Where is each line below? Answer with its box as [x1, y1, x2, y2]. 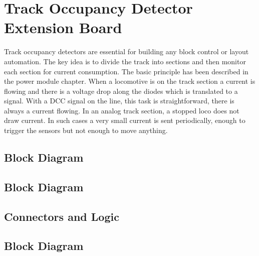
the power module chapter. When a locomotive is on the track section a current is [4, 76, 255, 86]
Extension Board [4, 17, 122, 38]
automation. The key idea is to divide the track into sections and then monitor [4, 56, 246, 66]
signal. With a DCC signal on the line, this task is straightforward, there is [4, 95, 234, 106]
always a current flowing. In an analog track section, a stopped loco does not [4, 105, 239, 115]
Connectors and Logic [4, 208, 119, 224]
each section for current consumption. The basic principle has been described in [4, 66, 248, 76]
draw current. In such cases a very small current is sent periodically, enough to [4, 115, 245, 125]
